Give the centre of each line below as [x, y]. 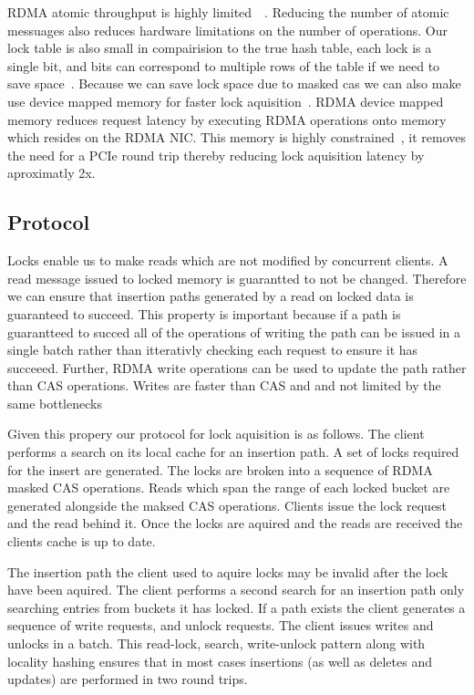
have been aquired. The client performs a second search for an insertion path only [236, 590]
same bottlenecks [55, 403]
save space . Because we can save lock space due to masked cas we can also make [234, 83]
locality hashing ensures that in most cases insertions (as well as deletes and [220, 661]
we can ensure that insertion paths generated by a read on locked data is [211, 296]
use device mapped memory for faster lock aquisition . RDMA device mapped [226, 101]
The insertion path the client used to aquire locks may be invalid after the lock [228, 571]
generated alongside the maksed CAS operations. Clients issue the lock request [227, 505]
